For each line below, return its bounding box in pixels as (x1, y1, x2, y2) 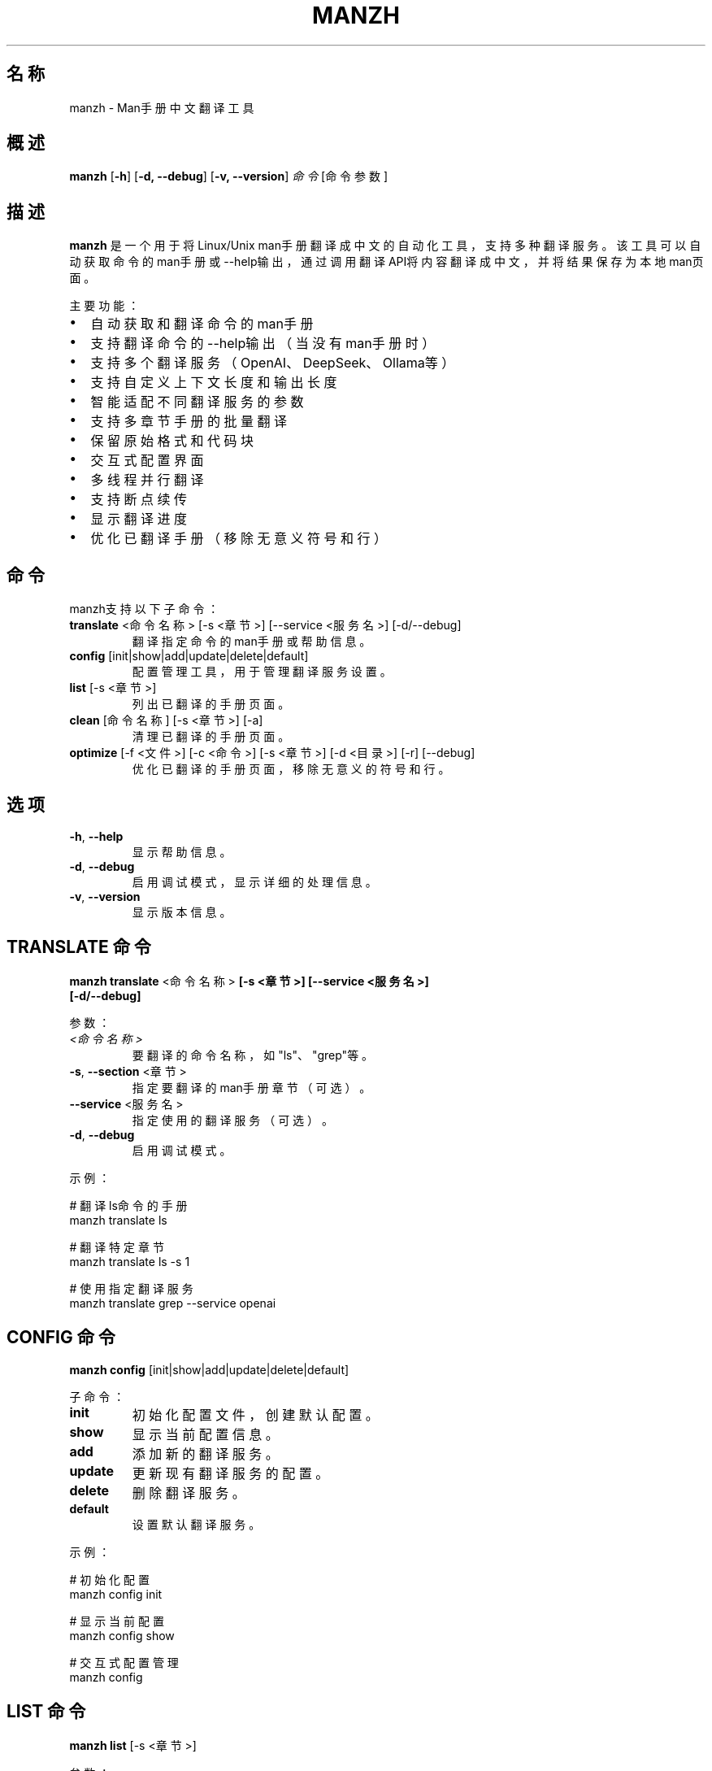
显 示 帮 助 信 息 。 (132, 844, 232, 859)
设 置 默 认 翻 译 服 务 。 (132, 1516, 261, 1531)
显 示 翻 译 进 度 (90, 511, 188, 528)
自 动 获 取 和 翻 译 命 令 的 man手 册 (90, 315, 314, 333)
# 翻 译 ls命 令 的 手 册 (69, 1198, 188, 1212)
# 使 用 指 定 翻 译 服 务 (69, 1281, 193, 1295)
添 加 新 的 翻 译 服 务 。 (132, 1445, 279, 1462)
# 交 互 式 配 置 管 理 (69, 1655, 179, 1669)
